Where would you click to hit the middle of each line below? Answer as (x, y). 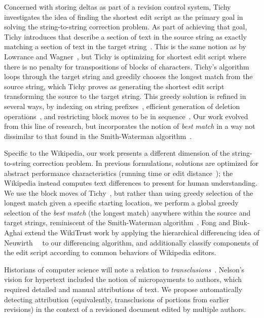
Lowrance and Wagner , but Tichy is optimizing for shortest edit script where (125, 56)
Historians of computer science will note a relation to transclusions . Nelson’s (124, 269)
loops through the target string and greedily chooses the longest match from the (128, 76)
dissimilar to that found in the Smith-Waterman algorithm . (98, 136)
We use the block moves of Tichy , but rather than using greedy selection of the (129, 192)
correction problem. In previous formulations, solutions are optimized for (146, 163)
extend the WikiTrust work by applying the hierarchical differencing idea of (142, 233)
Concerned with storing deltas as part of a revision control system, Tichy (118, 7)
